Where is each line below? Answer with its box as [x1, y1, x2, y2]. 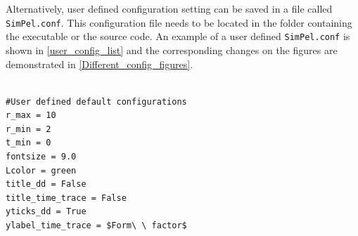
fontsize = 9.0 [6, 152, 77, 162]
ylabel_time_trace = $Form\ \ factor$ [6, 221, 187, 231]
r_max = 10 [6, 110, 56, 121]
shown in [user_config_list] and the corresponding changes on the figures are [6, 42, 338, 57]
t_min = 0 [6, 138, 51, 148]
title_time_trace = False [6, 192, 127, 203]
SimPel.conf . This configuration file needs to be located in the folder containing [6, 15, 352, 29]
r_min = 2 [6, 124, 51, 134]
